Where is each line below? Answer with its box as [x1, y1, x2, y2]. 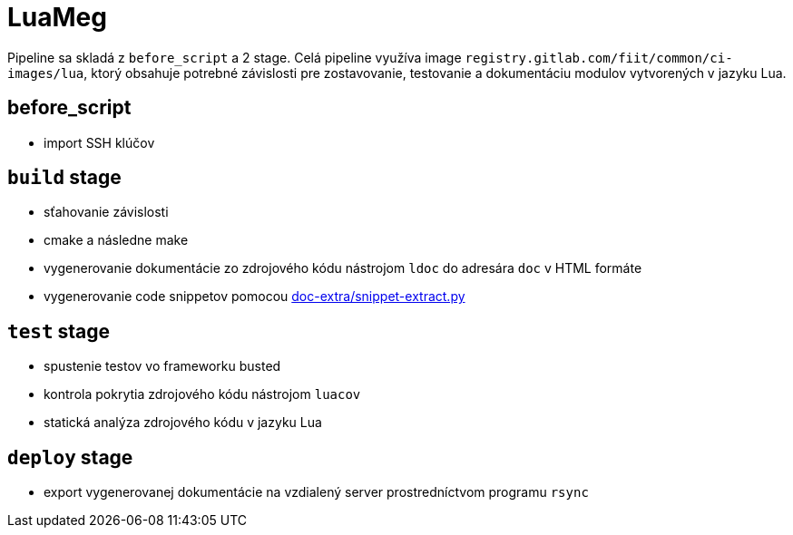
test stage [7, 319, 111, 343]
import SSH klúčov [44, 134, 155, 151]
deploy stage [7, 445, 133, 469]
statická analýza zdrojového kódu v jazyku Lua [44, 414, 322, 431]
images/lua [7, 65, 84, 81]
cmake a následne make [44, 232, 189, 248]
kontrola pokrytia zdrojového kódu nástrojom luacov [44, 386, 361, 403]
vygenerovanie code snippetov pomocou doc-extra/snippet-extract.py [44, 288, 465, 305]
